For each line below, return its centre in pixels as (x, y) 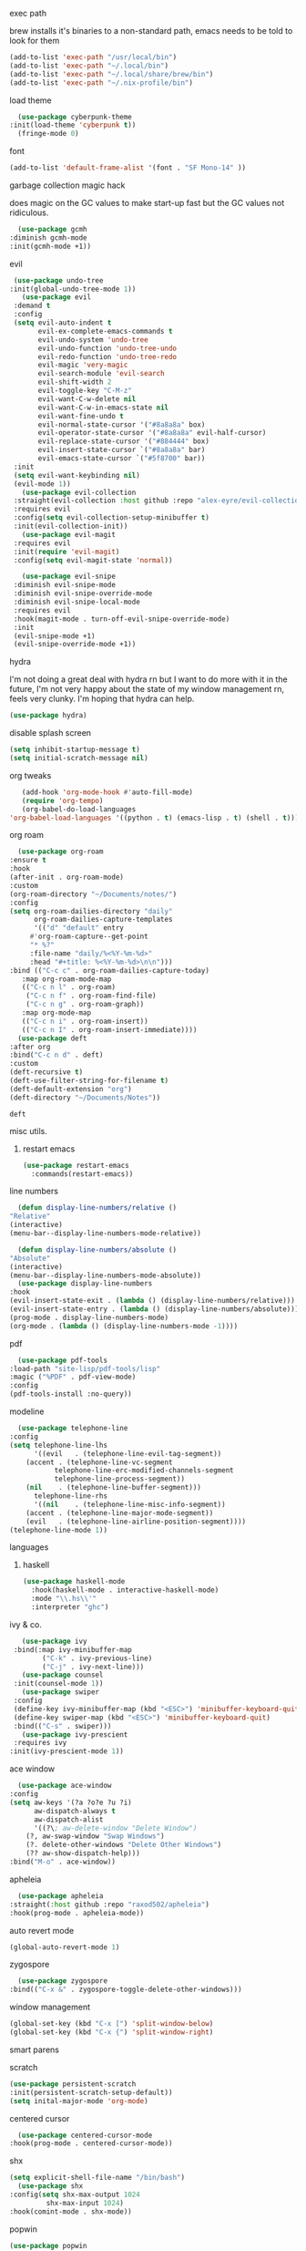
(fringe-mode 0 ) (48, 134)
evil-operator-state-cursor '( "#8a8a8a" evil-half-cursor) (152, 433)
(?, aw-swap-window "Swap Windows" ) (96, 1836)
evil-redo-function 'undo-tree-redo (107, 356)
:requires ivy (40, 1743)
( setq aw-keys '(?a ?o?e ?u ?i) (71, 1802)
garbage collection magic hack (67, 185)
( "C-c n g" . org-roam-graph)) (85, 1005)
